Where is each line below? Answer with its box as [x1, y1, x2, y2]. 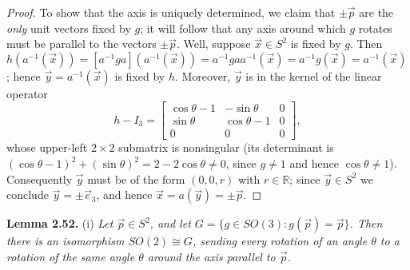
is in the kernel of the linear [245, 67, 382, 84]
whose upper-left [6, 139, 88, 156]
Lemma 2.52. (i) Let [6, 215, 113, 232]
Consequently [6, 170, 73, 187]
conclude [6, 186, 49, 203]
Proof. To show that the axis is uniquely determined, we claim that [6, 4, 336, 20]
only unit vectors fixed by [6, 19, 131, 36]
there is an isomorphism [6, 232, 125, 249]
